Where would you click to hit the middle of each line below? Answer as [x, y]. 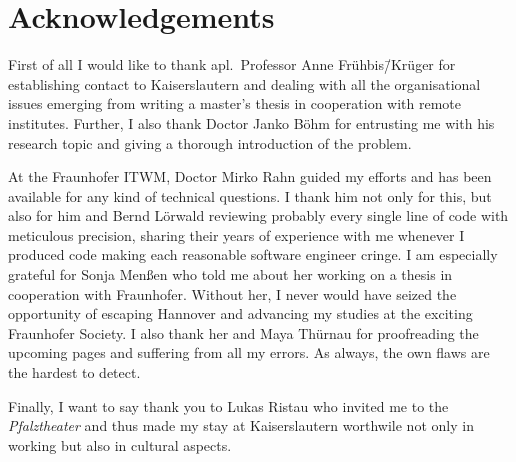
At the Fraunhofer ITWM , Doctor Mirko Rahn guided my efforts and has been [250, 176]
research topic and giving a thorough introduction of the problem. [210, 142]
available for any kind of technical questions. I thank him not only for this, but [250, 195]
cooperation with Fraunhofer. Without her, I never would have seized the [232, 293]
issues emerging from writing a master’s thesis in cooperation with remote [235, 103]
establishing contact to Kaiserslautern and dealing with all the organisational [244, 83]
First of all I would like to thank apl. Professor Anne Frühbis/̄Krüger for [232, 64]
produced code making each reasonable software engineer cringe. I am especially [253, 254]
